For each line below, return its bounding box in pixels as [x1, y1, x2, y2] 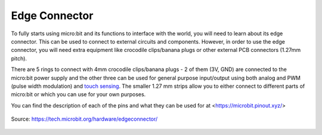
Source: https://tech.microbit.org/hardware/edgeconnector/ [11, 115, 158, 122]
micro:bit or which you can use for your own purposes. [11, 91, 146, 98]
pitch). [11, 54, 27, 62]
